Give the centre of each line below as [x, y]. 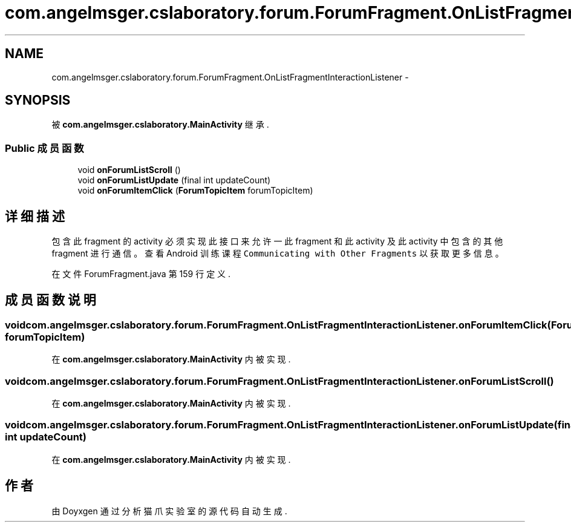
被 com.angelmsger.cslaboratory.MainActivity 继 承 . [160, 125]
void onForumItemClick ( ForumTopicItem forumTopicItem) [195, 191]
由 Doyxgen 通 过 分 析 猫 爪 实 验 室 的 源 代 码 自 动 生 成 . [169, 511]
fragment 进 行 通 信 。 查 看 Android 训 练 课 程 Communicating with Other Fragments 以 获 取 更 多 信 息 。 [278, 254]
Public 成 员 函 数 [44, 148]
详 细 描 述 [35, 216]
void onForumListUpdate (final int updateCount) [174, 180]
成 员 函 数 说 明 [51, 300]
